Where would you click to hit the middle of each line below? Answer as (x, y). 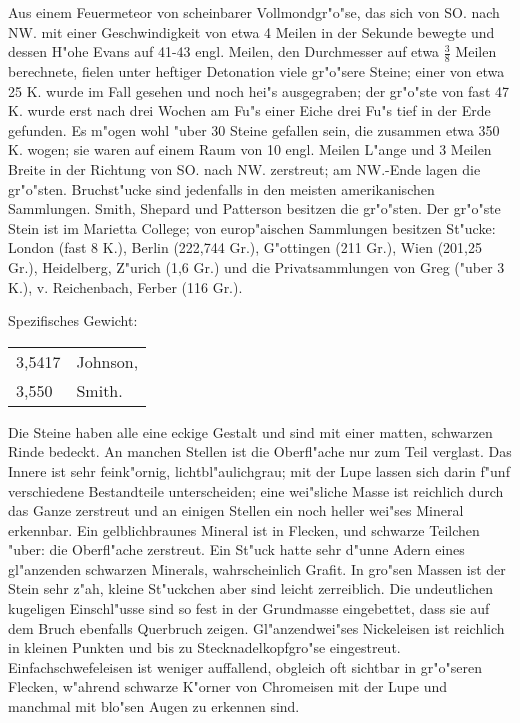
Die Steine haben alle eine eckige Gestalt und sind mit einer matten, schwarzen (250, 431)
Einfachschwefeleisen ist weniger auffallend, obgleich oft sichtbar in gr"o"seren (245, 666)
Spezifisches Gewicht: (73, 320)
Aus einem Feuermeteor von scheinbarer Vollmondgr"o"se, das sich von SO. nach (254, 12)
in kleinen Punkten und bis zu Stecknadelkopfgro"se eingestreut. (204, 647)
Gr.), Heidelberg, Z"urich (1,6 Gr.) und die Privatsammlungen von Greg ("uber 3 (256, 266)
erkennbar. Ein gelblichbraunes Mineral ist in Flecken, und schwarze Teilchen (244, 529)
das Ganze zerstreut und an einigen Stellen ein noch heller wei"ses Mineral (236, 510)
